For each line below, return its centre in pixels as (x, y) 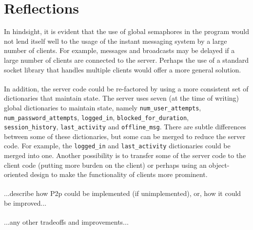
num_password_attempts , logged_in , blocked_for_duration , (96, 117)
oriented (16, 174)
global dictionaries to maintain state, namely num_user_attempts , (103, 107)
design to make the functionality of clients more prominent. (119, 174)
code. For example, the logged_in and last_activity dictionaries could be (117, 146)
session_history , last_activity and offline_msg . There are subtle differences (125, 127)
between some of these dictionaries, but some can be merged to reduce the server (125, 136)
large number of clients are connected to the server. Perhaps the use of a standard (126, 60)
